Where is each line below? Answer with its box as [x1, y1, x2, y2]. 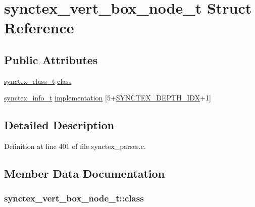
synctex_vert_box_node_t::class [4, 192, 144, 204]
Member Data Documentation [4, 166, 165, 181]
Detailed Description [4, 117, 115, 133]
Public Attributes [4, 51, 98, 67]
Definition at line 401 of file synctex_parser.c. [4, 141, 146, 151]
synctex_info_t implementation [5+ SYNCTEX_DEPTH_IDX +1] [4, 92, 211, 103]
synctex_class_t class [4, 75, 72, 86]
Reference [4, 17, 74, 38]
